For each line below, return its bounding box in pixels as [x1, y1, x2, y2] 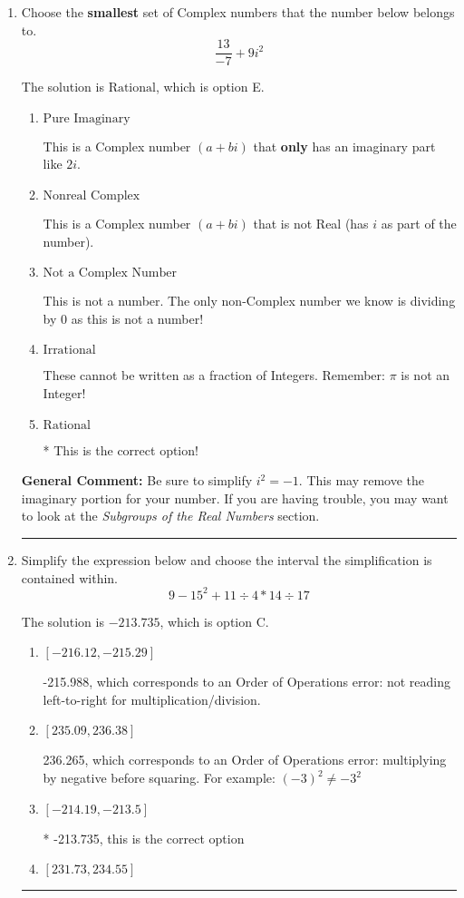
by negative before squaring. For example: [43, 768, 275, 787]
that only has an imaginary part [253, 136, 436, 155]
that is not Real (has [253, 214, 369, 233]
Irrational [43, 344, 96, 357]
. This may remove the [298, 471, 424, 490]
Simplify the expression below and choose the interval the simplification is [21, 550, 432, 569]
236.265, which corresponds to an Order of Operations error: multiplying [43, 750, 447, 769]
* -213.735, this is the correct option [43, 828, 245, 847]
